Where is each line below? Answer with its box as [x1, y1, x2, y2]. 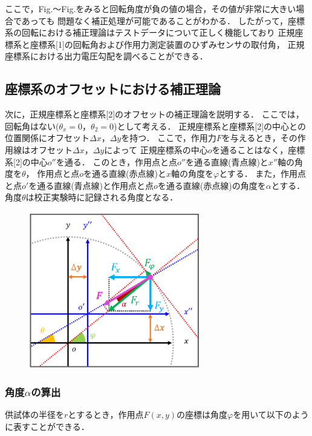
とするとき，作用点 [68, 408, 144, 421]
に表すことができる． [5, 420, 89, 432]
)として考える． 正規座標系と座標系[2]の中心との [114, 119, 306, 132]
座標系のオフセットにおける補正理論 [5, 79, 221, 98]
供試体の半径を [5, 408, 64, 421]
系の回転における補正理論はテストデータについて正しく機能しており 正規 [5, 26, 295, 39]
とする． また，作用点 [219, 167, 307, 180]
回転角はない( [5, 119, 59, 132]
